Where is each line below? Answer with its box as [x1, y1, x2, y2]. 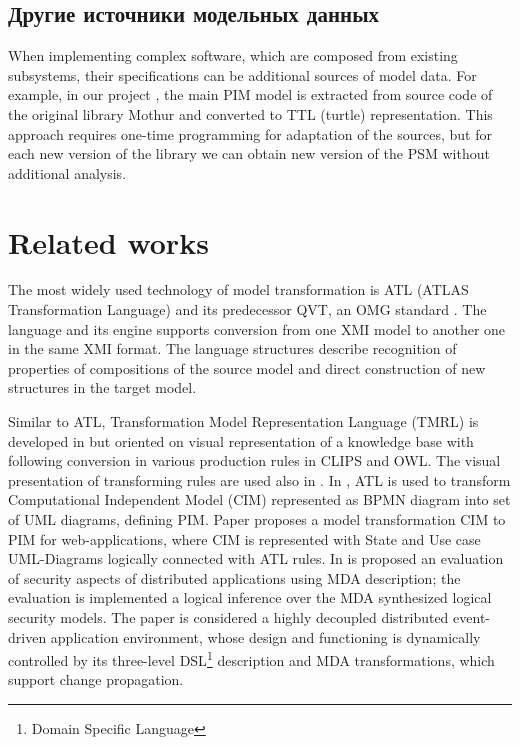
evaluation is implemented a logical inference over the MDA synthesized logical [8, 587, 492, 608]
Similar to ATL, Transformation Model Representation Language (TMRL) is [8, 411, 479, 432]
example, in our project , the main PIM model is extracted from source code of [8, 84, 493, 105]
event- [453, 606, 491, 627]
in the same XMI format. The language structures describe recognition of [8, 338, 457, 359]
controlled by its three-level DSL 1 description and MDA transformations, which [8, 647, 495, 670]
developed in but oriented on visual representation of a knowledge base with [8, 430, 474, 451]
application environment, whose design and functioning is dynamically [50, 626, 481, 647]
